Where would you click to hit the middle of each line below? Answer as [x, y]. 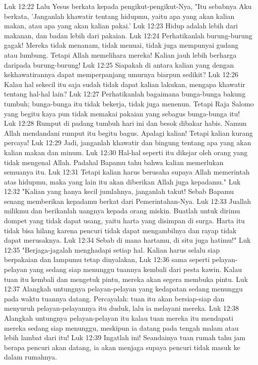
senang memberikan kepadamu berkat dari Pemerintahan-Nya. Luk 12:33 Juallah [128, 201]
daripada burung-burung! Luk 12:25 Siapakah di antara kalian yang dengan [119, 64]
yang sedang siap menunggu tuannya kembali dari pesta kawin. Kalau [136, 269]
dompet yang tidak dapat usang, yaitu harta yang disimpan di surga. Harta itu [125, 221]
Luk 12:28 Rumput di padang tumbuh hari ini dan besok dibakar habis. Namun [126, 123]
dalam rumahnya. [31, 357]
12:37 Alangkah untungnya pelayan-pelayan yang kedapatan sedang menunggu [124, 289]
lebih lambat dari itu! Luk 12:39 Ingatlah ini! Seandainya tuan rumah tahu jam [125, 337]
